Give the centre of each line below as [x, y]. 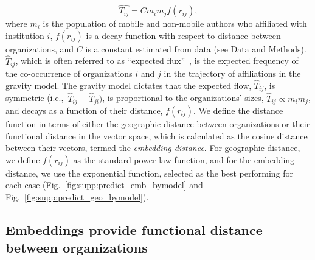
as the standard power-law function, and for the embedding [184, 159]
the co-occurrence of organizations [69, 73]
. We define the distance [238, 111]
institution [25, 35]
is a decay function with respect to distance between [183, 35]
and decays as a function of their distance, [84, 111]
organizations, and [40, 48]
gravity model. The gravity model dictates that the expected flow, [129, 85]
